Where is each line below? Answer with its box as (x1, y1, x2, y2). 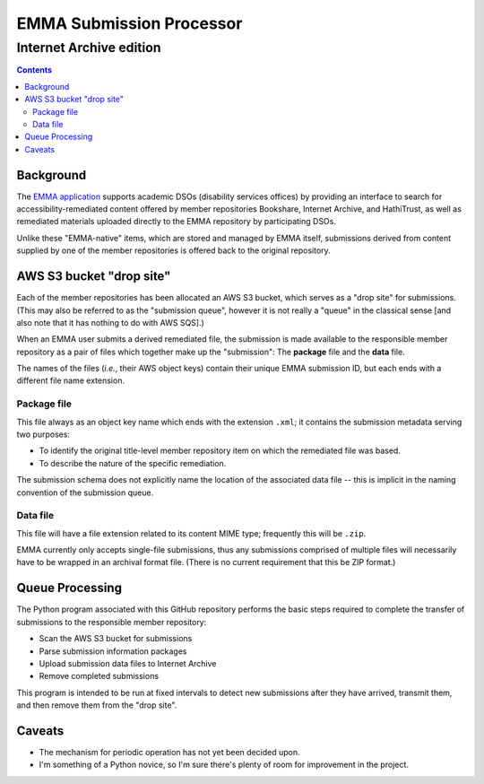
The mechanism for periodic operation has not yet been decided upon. (39, 747, 300, 758)
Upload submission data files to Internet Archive (39, 658, 217, 668)
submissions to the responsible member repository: (16, 616, 207, 627)
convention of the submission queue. (16, 487, 154, 498)
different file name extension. (16, 375, 125, 386)
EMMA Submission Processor (16, 13, 243, 33)
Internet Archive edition (16, 39, 161, 56)
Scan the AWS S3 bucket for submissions (39, 633, 193, 644)
